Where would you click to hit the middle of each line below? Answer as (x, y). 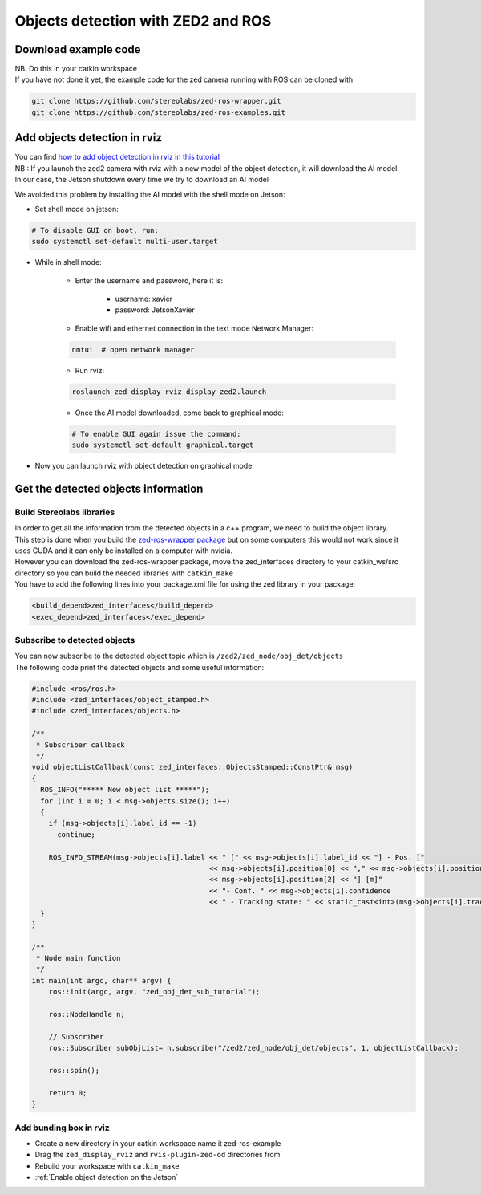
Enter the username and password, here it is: (149, 280)
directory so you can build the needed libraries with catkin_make (124, 573)
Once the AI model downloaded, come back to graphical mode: (180, 413)
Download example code (78, 49)
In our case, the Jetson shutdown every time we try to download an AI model (141, 180)
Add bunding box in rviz (62, 1128)
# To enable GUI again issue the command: (156, 434)
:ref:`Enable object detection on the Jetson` (107, 1177)
